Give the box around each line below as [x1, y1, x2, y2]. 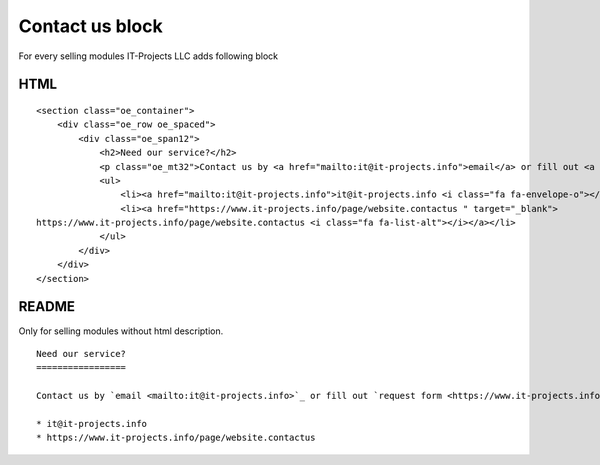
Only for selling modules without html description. [18, 325, 224, 337]
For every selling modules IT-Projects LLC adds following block [18, 50, 279, 62]
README [18, 298, 75, 315]
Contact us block [18, 15, 164, 37]
